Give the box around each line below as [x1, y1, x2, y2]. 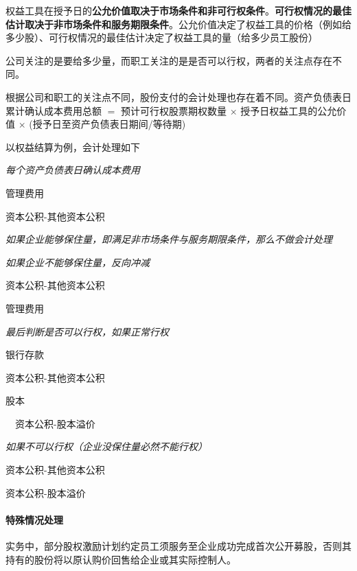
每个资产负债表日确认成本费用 [5, 163, 140, 177]
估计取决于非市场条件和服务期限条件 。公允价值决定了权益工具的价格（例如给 [5, 16, 352, 31]
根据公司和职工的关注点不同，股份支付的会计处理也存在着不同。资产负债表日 [5, 89, 352, 104]
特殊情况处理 [5, 512, 63, 526]
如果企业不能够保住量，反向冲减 [5, 255, 150, 269]
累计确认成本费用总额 [5, 103, 102, 117]
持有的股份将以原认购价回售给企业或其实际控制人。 [5, 552, 236, 566]
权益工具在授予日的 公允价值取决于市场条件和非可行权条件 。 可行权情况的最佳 [5, 3, 352, 17]
